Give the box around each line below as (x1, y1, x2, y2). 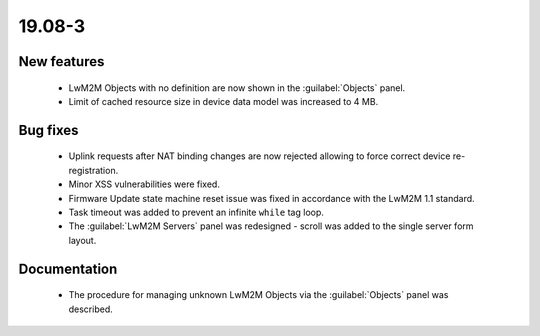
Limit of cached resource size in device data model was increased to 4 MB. (68, 95, 379, 107)
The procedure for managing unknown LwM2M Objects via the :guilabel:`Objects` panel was (68, 289, 449, 301)
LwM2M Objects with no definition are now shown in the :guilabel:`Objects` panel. (68, 81, 406, 94)
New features (18, 53, 105, 70)
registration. (68, 164, 119, 176)
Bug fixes (18, 121, 79, 139)
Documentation (18, 260, 118, 277)
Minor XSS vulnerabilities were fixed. (68, 178, 220, 190)
